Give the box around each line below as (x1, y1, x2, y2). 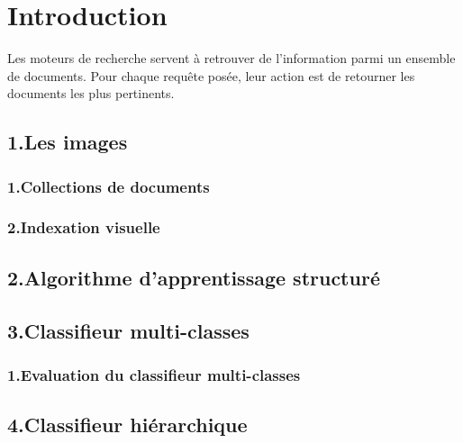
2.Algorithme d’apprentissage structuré (7, 263, 380, 291)
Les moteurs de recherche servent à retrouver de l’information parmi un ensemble (7, 49, 456, 68)
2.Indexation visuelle (7, 216, 160, 239)
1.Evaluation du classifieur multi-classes (7, 363, 301, 385)
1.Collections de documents (7, 175, 210, 197)
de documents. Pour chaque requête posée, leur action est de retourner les (7, 66, 415, 85)
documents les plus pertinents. (7, 84, 175, 103)
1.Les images (7, 128, 128, 156)
